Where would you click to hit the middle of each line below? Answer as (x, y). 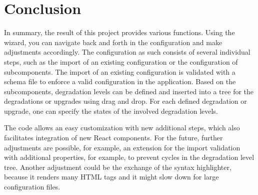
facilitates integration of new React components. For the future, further (113, 138)
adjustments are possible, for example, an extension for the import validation (122, 147)
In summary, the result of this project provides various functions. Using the (119, 32)
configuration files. (32, 187)
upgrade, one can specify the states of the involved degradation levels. (111, 111)
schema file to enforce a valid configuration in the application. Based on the (120, 81)
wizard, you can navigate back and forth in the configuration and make (113, 42)
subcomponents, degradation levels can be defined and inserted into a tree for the (129, 91)
